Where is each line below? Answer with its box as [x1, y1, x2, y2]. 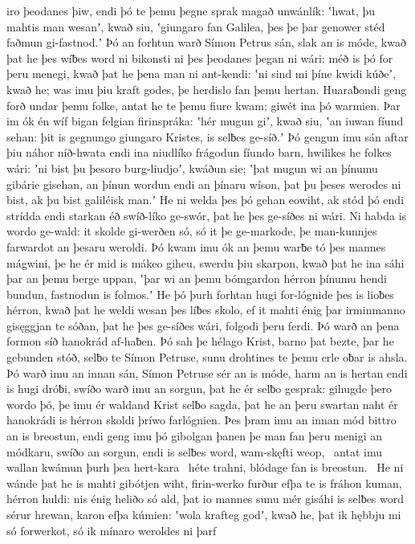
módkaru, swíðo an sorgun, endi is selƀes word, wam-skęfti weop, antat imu [6, 443, 382, 460]
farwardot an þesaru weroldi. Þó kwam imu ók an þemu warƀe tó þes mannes [6, 238, 386, 255]
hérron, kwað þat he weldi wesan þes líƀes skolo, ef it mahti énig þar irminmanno [6, 301, 405, 318]
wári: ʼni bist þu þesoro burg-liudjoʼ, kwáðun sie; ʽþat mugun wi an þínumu [6, 159, 378, 176]
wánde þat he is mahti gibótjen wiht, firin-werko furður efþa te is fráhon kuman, [6, 474, 402, 491]
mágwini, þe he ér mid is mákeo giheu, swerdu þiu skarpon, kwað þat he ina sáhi [6, 254, 405, 271]
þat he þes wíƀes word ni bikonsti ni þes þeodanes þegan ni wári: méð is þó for [6, 49, 393, 66]
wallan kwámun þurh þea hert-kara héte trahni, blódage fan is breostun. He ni [6, 459, 404, 476]
